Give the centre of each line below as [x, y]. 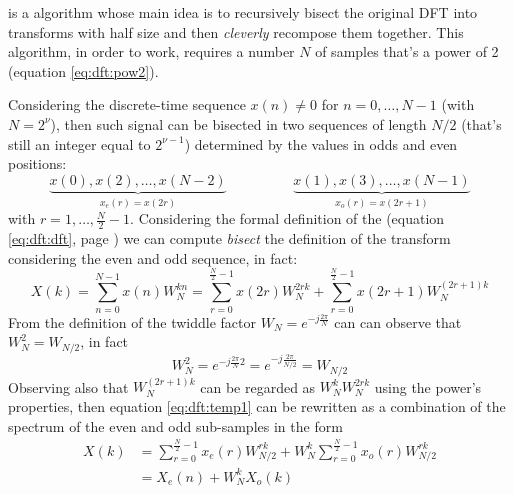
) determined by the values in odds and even [321, 143]
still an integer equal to [79, 143]
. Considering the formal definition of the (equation [287, 218]
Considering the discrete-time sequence [127, 104]
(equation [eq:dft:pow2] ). [83, 70]
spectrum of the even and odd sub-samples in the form [175, 425]
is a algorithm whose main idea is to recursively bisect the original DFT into [243, 12]
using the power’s [428, 386]
